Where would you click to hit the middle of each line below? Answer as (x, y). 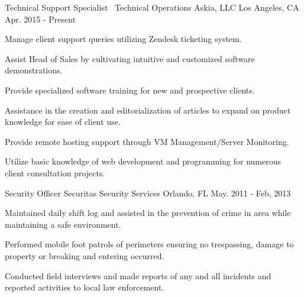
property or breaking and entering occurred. (85, 255)
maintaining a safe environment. (63, 224)
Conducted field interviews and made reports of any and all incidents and (138, 275)
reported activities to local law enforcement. (85, 287)
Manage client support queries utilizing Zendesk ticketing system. (123, 39)
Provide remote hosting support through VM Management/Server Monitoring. (147, 141)
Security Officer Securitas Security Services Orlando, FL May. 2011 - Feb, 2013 (148, 193)
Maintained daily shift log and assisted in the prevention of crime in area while (148, 213)
